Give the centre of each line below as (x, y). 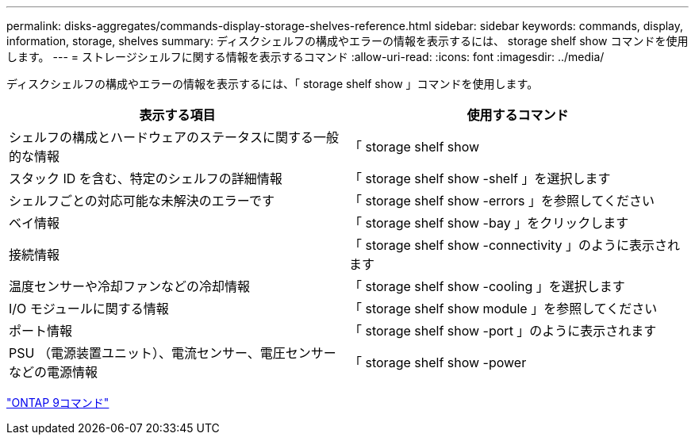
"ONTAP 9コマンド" (58, 403)
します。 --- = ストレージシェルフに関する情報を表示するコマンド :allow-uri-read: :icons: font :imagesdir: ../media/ (305, 57)
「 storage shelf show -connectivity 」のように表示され (515, 245)
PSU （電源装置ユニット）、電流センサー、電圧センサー (173, 353)
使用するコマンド (518, 115)
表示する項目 (177, 115)
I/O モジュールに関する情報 (89, 309)
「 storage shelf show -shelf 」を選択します (480, 178)
